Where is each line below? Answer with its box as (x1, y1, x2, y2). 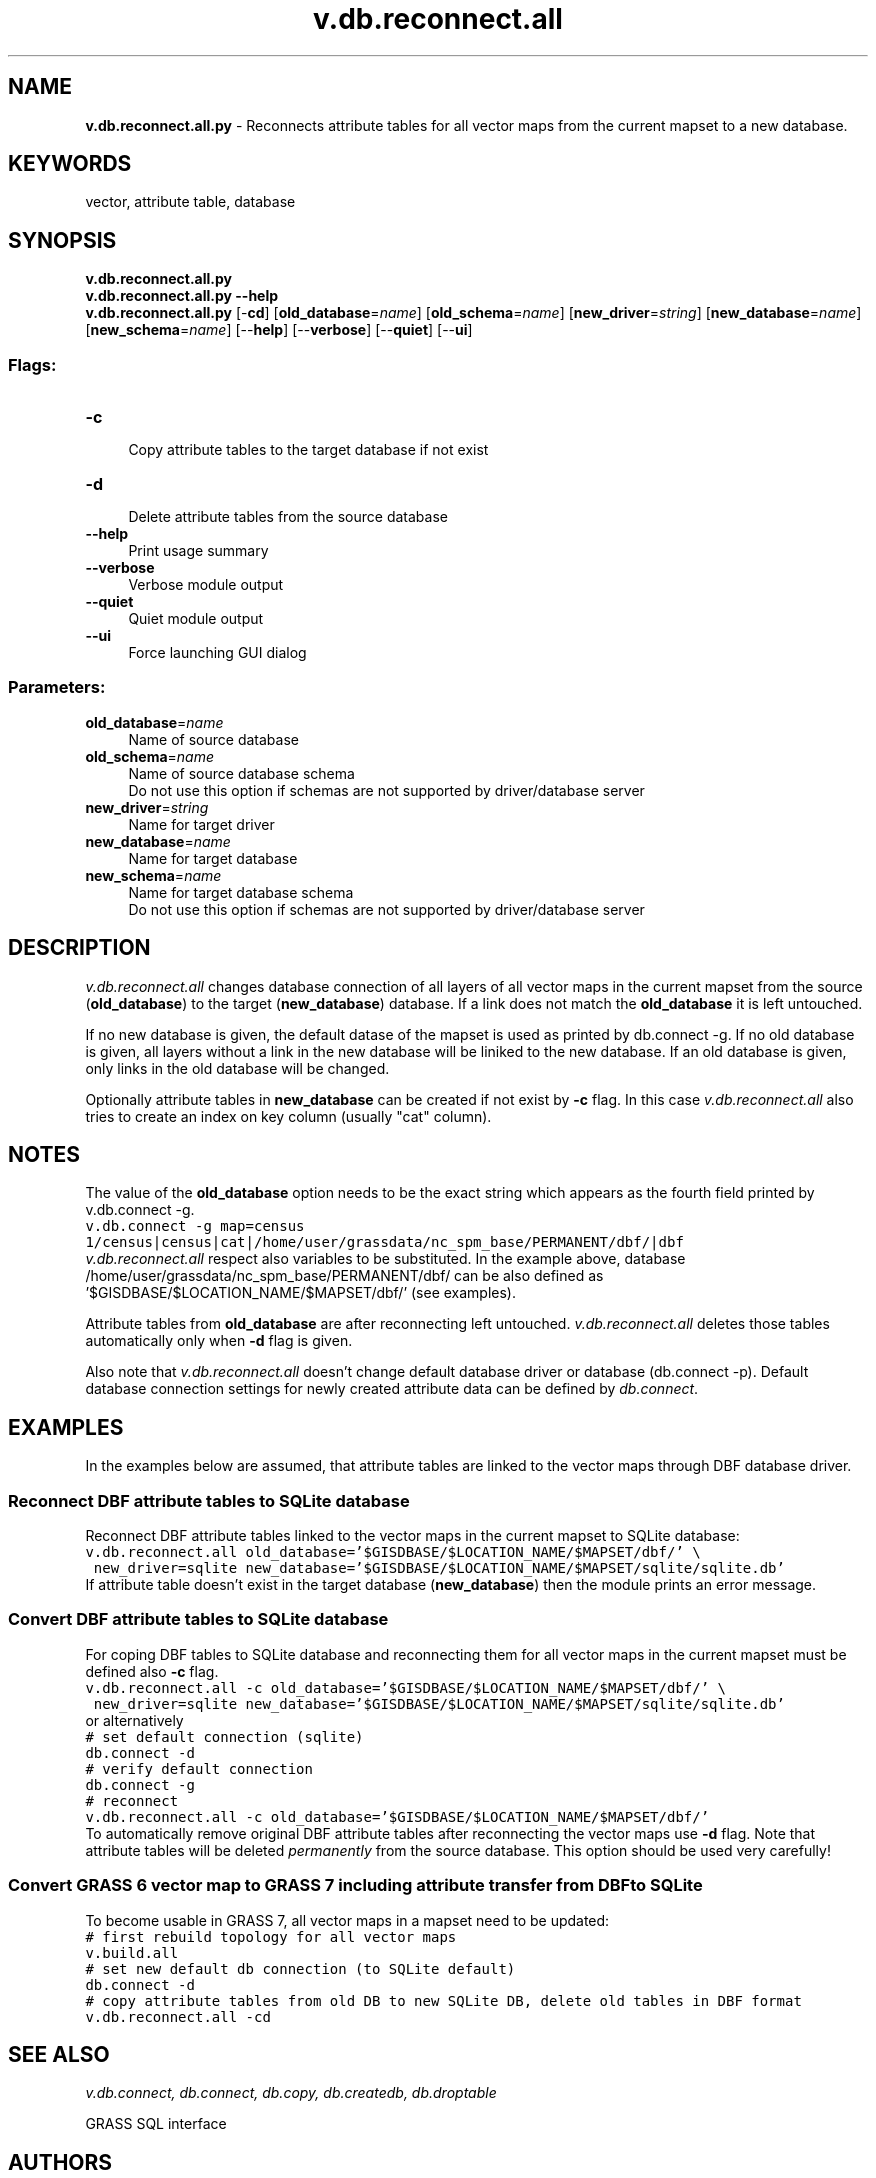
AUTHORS (8, 2149, 113, 2175)
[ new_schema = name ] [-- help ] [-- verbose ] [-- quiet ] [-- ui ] (85, 321, 473, 339)
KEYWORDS (8, 151, 132, 177)
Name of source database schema (128, 764, 355, 782)
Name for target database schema (128, 883, 354, 901)
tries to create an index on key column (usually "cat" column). (85, 1107, 492, 1125)
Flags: (8, 354, 57, 375)
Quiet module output (128, 610, 264, 628)
